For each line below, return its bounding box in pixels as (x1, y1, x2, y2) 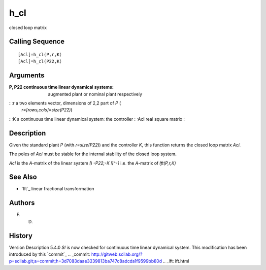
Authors (9, 199, 35, 207)
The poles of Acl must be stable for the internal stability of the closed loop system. (9, 151, 177, 157)
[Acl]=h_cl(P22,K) (18, 59, 63, 64)
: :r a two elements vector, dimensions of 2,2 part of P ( (9, 100, 121, 106)
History (9, 232, 33, 240)
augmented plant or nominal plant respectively (48, 91, 142, 97)
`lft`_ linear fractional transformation (21, 186, 95, 192)
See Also (9, 173, 37, 181)
